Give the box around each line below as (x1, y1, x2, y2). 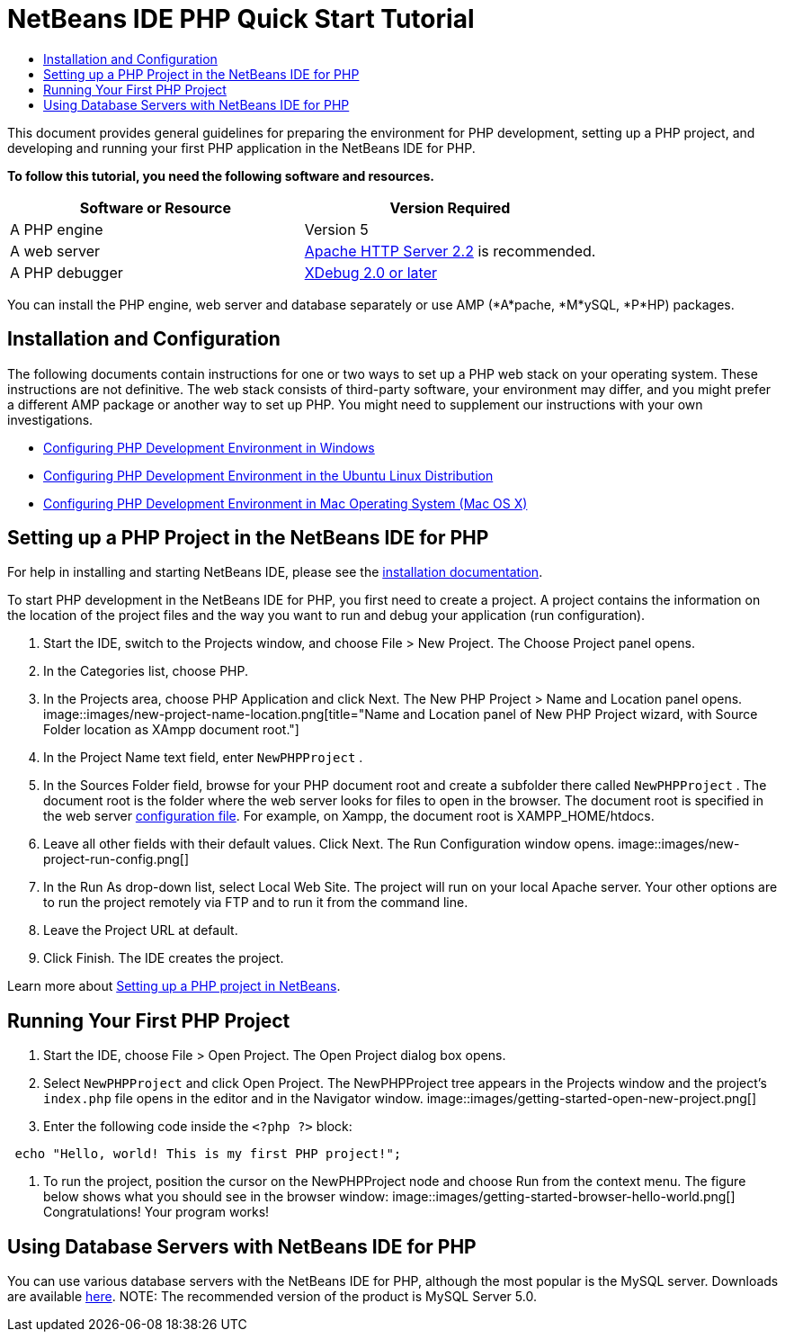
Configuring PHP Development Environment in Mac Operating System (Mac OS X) (43, 495, 528, 511)
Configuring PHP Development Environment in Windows (43, 439, 375, 455)
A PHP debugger (10, 263, 123, 282)
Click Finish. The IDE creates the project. (43, 950, 284, 966)
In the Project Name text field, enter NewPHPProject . (43, 750, 363, 766)
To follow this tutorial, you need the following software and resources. (7, 167, 434, 184)
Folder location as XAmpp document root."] (43, 722, 299, 738)
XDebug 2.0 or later (304, 263, 438, 282)
